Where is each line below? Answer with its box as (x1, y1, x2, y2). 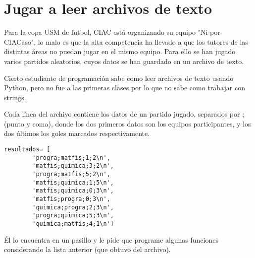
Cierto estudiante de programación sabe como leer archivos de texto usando (4, 72, 234, 83)
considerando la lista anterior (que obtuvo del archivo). (4, 244, 171, 255)
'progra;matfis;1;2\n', (32, 154, 110, 161)
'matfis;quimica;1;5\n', (32, 179, 114, 186)
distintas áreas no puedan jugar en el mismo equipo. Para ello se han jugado (4, 46, 236, 57)
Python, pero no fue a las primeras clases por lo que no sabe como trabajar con (4, 82, 245, 93)
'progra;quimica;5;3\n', (32, 212, 114, 219)
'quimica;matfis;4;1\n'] (32, 220, 114, 227)
